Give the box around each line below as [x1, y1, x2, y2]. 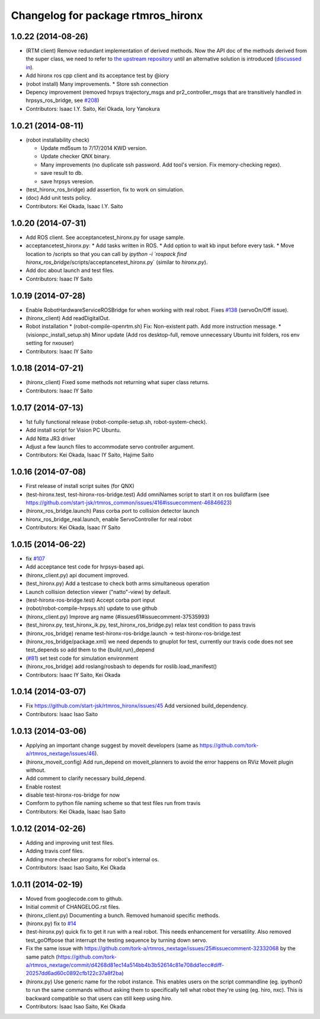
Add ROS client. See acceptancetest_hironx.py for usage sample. [25, 234, 185, 241]
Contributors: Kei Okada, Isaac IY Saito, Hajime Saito [25, 451, 154, 459]
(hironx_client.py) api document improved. [25, 571, 129, 579]
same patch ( [25, 953, 58, 960]
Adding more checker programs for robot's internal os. [25, 855, 159, 863]
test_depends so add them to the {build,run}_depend [25, 646, 155, 653]
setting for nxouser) [25, 340, 74, 347]
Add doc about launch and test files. [25, 267, 114, 274]
